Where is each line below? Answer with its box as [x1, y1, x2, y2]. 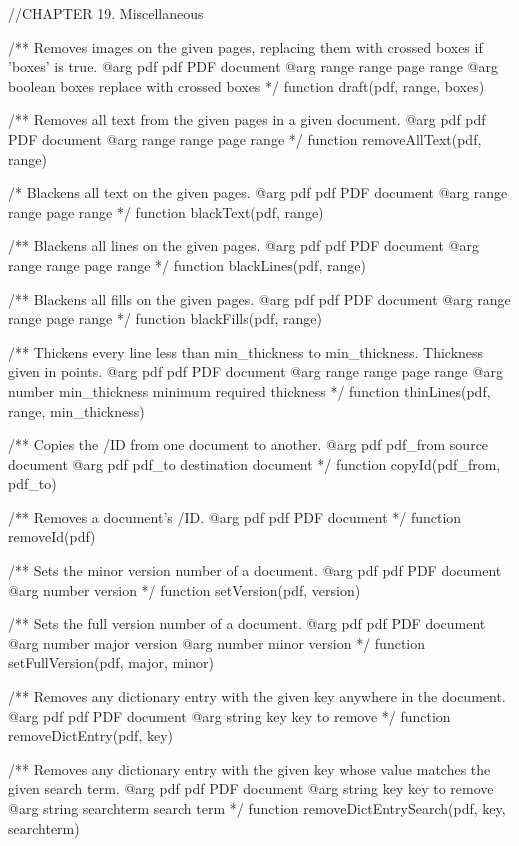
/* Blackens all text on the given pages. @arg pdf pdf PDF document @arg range [8, 182, 508, 203]
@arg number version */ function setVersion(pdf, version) [8, 579, 361, 600]
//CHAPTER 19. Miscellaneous [8, 3, 204, 23]
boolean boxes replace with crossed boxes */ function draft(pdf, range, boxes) [8, 75, 485, 96]
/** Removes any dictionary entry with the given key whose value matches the [8, 758, 491, 779]
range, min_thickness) [8, 400, 145, 421]
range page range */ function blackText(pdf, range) [8, 201, 324, 222]
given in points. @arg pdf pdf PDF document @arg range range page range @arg [8, 361, 503, 382]
